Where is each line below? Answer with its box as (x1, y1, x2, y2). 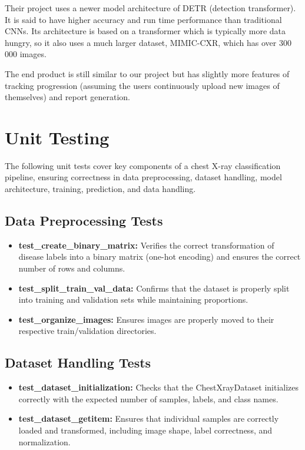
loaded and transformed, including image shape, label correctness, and (18, 424, 273, 436)
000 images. (5, 48, 47, 60)
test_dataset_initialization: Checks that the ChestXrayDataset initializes (18, 381, 299, 393)
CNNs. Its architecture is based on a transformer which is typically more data (5, 25, 286, 37)
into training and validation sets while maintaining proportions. (18, 293, 248, 306)
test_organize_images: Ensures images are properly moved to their (18, 313, 274, 325)
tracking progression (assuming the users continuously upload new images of (5, 79, 280, 91)
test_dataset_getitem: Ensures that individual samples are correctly (18, 412, 279, 425)
